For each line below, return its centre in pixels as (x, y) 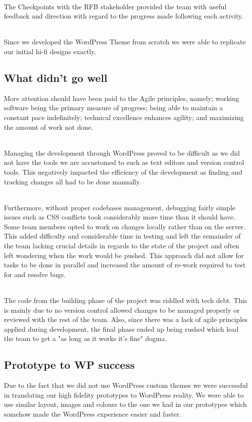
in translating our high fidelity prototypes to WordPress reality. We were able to (124, 394)
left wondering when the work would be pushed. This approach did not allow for (124, 255)
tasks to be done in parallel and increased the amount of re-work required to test (125, 265)
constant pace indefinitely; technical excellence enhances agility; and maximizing (124, 117)
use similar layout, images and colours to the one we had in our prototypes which (126, 404)
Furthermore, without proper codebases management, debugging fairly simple (120, 207)
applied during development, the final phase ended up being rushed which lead (121, 329)
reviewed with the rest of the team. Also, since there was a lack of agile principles (126, 319)
